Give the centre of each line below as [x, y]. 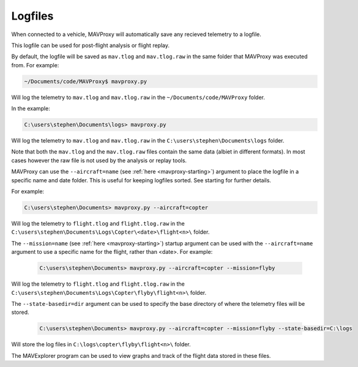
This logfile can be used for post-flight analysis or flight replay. [90, 45]
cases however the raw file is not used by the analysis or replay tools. [99, 160]
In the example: [31, 109]
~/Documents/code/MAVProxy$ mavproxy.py [85, 81]
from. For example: [35, 65]
